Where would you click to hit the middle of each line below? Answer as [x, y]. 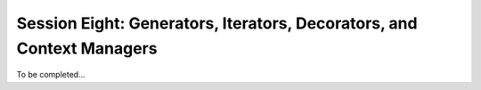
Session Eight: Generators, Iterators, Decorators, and [217, 23]
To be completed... [51, 75]
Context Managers [87, 48]
